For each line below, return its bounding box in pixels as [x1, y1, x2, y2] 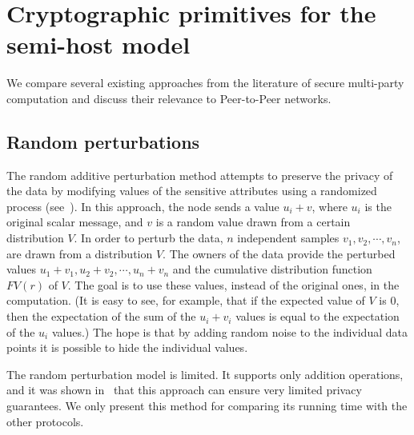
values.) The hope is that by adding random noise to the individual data [51, 323, 408, 340]
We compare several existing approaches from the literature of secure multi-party [6, 74, 404, 91]
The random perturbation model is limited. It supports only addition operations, [6, 365, 404, 382]
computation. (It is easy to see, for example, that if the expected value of [6, 292, 365, 309]
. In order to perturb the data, [74, 229, 223, 246]
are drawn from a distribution [6, 245, 153, 261]
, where [312, 198, 348, 214]
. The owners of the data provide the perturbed [163, 245, 396, 261]
